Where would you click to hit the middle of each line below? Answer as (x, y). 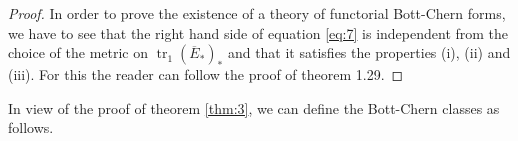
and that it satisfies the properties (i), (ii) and (369, 52)
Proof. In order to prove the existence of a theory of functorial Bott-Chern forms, (257, 13)
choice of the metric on (78, 52)
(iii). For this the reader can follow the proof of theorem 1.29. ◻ (206, 74)
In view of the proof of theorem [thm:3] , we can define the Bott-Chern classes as (254, 107)
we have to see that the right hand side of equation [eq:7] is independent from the (258, 32)
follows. (31, 127)
